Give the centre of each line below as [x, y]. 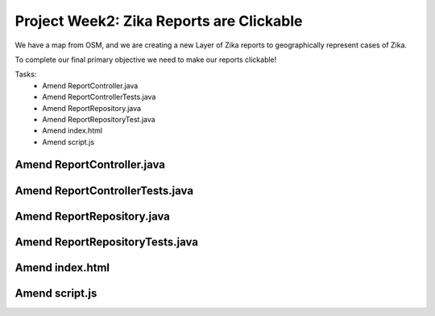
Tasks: [26, 74]
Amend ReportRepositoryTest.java [99, 119]
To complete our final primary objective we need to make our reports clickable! [146, 60]
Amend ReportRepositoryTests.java [107, 242]
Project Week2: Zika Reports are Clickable [159, 21]
